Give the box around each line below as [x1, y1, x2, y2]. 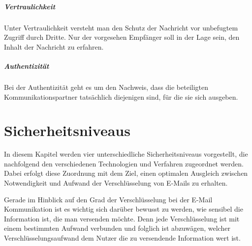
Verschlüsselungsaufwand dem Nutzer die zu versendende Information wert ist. [4, 232, 241, 243]
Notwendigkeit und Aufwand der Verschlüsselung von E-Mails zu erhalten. [4, 178, 228, 188]
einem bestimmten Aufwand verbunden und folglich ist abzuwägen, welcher [4, 223, 230, 233]
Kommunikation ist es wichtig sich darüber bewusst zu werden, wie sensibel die [4, 204, 243, 214]
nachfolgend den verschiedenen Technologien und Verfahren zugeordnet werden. [4, 158, 244, 168]
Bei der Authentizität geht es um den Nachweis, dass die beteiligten [4, 82, 209, 92]
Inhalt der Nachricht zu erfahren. [4, 41, 104, 52]
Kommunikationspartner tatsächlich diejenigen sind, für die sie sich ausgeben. [4, 91, 238, 102]
